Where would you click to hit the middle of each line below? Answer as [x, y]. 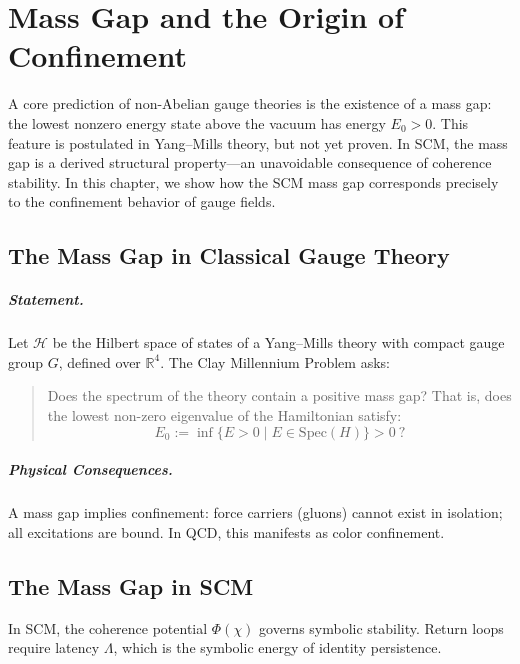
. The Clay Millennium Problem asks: [275, 361]
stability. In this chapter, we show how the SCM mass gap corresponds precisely [253, 181]
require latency [54, 647]
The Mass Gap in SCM [131, 585]
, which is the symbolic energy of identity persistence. [277, 647]
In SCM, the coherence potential [108, 627]
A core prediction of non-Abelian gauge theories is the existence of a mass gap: [250, 103]
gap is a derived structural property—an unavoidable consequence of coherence [250, 162]
